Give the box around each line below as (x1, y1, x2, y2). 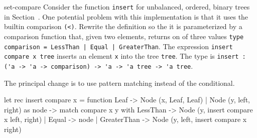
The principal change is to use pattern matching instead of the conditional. (4, 77, 235, 88)
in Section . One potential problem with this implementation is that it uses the (4, 11, 248, 22)
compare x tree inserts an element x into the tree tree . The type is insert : (4, 51, 246, 61)
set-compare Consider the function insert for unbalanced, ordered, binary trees (4, 2, 250, 12)
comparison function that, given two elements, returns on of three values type (4, 31, 244, 41)
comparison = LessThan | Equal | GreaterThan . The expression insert (4, 41, 233, 51)
